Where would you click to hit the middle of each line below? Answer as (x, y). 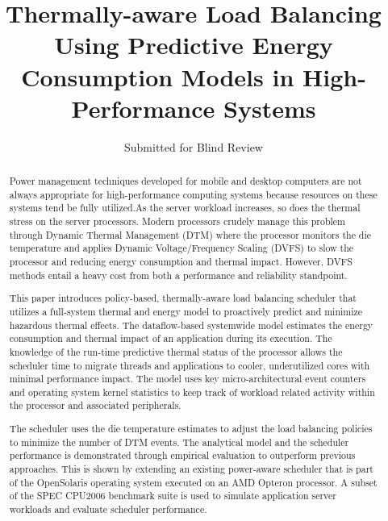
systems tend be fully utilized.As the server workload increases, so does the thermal (185, 208)
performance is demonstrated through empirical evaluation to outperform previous (182, 455)
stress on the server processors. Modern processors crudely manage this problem (177, 221)
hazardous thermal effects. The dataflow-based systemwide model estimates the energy (191, 325)
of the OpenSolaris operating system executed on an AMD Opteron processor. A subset (193, 482)
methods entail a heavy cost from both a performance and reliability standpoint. (178, 275)
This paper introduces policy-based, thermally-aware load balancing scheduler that (183, 298)
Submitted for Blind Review (194, 146)
